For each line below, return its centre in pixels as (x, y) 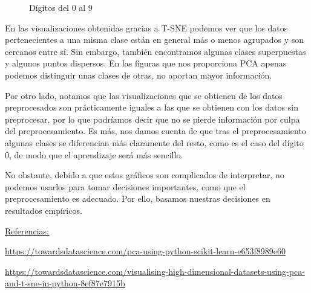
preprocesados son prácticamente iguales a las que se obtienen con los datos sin (152, 107)
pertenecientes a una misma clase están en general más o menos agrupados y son (155, 40)
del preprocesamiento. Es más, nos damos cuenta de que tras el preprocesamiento (155, 131)
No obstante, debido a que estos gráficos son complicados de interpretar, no (145, 175)
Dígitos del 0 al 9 (61, 7)
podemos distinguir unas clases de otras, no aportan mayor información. (139, 75)
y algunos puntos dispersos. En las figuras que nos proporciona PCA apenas (146, 63)
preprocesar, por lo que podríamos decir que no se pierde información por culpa (152, 119)
